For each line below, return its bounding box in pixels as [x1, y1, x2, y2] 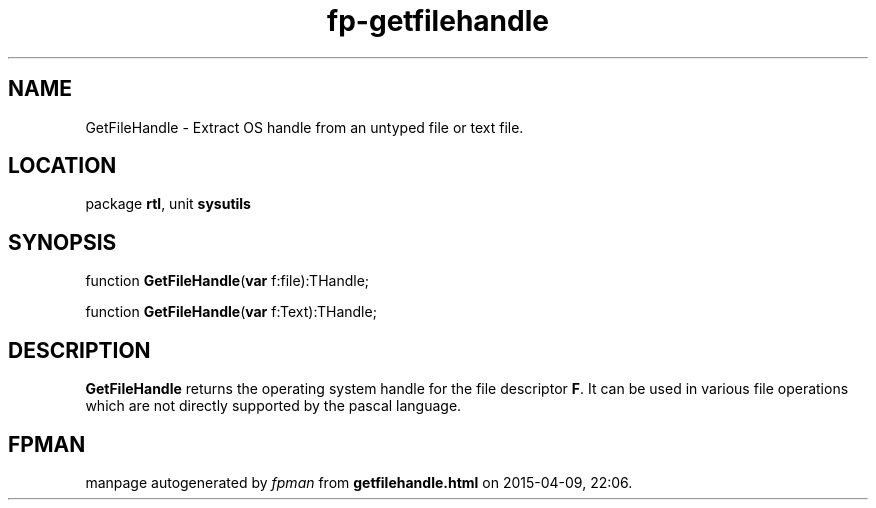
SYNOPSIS [8, 229, 117, 255]
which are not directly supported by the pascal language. [85, 397, 462, 415]
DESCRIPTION [8, 337, 151, 363]
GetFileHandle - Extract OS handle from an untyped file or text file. [85, 118, 524, 136]
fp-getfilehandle [327, 4, 549, 38]
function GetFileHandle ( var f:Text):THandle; [85, 303, 377, 321]
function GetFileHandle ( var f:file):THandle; [85, 272, 370, 290]
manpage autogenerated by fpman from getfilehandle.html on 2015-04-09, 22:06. [85, 473, 633, 491]
